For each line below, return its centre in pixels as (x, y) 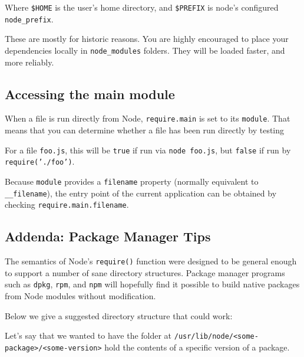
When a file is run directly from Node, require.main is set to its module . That (148, 118)
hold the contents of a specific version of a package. (197, 347)
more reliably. (29, 62)
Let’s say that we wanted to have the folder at (88, 335)
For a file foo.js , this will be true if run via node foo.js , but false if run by (148, 150)
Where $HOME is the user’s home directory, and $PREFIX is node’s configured (142, 7)
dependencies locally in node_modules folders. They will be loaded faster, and (145, 50)
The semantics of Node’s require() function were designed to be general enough (151, 261)
